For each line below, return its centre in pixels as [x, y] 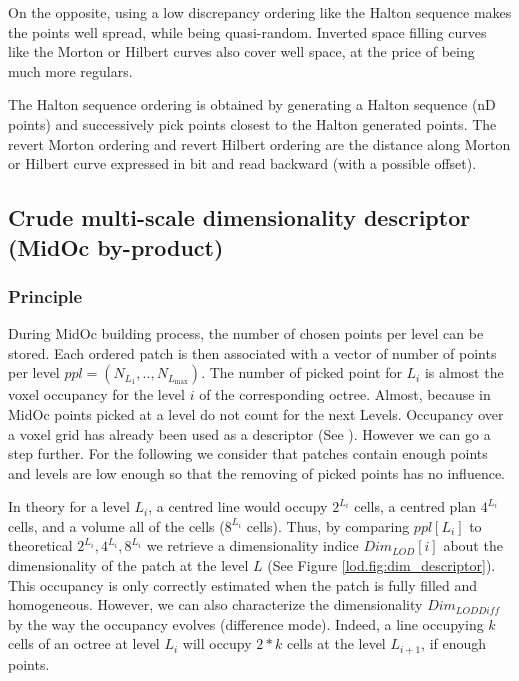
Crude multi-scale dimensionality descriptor [239, 217]
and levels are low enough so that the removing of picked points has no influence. [256, 472]
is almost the [464, 372]
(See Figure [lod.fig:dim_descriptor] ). [381, 565]
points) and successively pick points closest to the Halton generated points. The [252, 123]
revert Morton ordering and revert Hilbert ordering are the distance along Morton [259, 143]
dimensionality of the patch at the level [128, 565]
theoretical [40, 545]
